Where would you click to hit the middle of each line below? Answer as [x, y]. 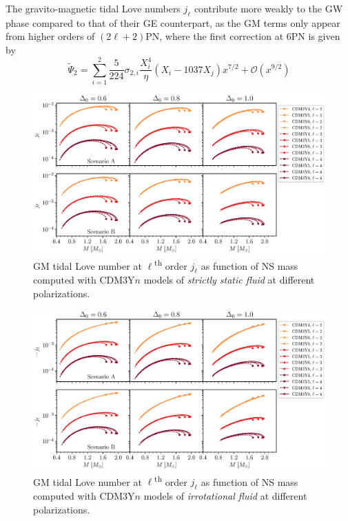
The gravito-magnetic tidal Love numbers [93, 8]
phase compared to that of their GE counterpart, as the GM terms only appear [173, 22]
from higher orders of [50, 36]
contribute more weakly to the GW [268, 8]
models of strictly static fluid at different [229, 280]
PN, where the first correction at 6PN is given [243, 36]
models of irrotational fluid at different [225, 496]
